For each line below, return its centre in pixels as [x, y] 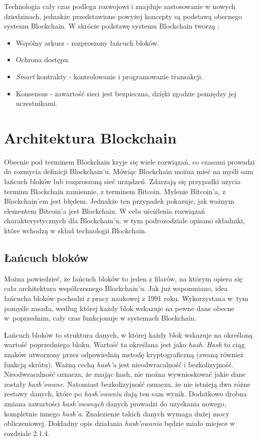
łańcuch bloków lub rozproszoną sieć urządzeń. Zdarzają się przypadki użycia [122, 181]
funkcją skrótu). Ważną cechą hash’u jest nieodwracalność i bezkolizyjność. [119, 364]
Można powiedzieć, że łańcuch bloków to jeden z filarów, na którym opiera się [123, 278]
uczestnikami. [37, 103]
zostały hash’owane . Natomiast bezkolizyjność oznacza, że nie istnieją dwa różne [127, 384]
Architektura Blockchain [90, 137]
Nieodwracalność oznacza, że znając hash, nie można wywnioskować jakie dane [125, 374]
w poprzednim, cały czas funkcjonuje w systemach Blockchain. [100, 318]
